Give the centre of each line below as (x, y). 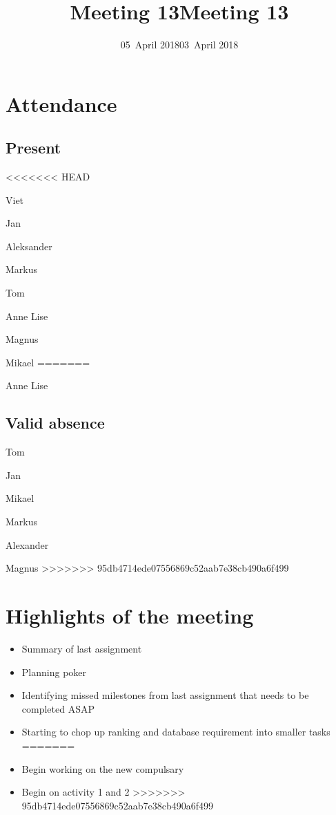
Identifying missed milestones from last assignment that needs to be (165, 695)
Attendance (61, 103)
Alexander (27, 544)
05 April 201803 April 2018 (179, 45)
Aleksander (29, 246)
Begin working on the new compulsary (103, 768)
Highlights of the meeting (130, 615)
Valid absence (55, 423)
